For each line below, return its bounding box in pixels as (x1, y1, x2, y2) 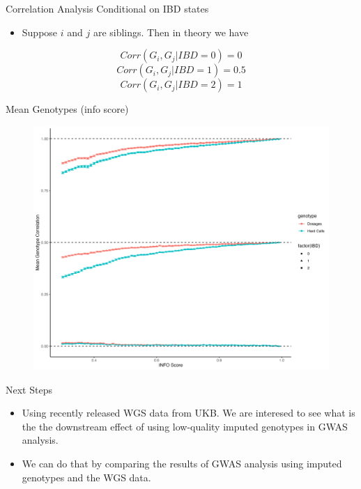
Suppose (22, 24, 58, 39)
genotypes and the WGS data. (22, 469, 151, 484)
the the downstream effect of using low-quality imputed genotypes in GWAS (22, 419, 348, 433)
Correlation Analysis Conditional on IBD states (6, 1, 209, 15)
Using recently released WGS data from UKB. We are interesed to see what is (22, 405, 355, 420)
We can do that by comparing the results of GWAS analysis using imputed (22, 456, 342, 471)
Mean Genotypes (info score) (6, 102, 129, 116)
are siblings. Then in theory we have (93, 24, 249, 39)
